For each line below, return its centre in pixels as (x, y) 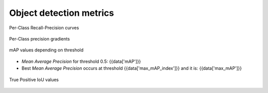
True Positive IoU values (34, 80)
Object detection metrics (62, 13)
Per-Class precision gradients (39, 39)
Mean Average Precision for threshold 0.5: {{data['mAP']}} (81, 61)
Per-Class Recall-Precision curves (44, 28)
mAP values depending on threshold (46, 50)
